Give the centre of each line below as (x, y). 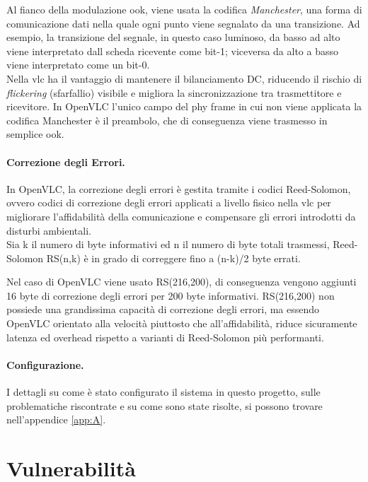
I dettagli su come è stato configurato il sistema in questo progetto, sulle (163, 392)
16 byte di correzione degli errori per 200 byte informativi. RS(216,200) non (171, 295)
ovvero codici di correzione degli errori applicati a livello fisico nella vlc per (169, 202)
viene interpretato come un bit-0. (78, 65)
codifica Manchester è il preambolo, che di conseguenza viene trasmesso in (167, 120)
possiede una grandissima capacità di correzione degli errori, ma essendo (163, 309)
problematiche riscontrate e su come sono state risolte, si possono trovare (165, 405)
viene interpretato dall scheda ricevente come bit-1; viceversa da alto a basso (173, 51)
